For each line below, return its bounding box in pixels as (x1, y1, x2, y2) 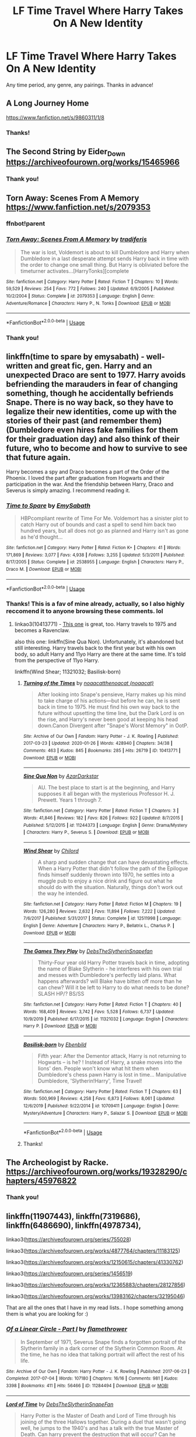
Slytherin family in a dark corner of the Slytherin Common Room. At (20, 1344, 183, 1351)
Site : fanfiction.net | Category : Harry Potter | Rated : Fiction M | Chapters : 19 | (23, 901, 182, 907)
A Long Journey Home (6, 98, 89, 108)
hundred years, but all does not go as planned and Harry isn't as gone (20, 527, 189, 534)
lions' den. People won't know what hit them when (37, 1065, 159, 1072)
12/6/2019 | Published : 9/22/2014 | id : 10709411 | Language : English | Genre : (23, 1103, 180, 1109)
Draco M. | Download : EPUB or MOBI (6, 567, 82, 573)
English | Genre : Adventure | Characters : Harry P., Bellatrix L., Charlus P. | (23, 922, 174, 928)
